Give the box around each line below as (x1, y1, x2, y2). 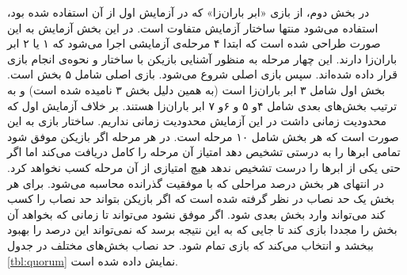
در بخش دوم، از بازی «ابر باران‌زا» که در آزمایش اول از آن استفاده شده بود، (7, 4, 370, 20)
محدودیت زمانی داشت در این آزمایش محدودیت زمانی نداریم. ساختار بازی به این (7, 113, 387, 129)
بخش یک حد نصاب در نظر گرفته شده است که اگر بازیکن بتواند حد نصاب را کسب (7, 190, 395, 207)
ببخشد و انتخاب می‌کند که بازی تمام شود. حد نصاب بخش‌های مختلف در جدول (7, 236, 375, 253)
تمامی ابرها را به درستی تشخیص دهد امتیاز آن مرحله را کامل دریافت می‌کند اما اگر (7, 143, 401, 160)
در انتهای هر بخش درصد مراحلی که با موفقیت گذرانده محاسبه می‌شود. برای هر (7, 174, 384, 191)
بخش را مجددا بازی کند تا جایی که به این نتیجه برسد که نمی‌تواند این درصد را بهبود (7, 221, 397, 238)
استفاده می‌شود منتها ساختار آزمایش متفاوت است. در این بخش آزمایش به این (7, 19, 378, 36)
